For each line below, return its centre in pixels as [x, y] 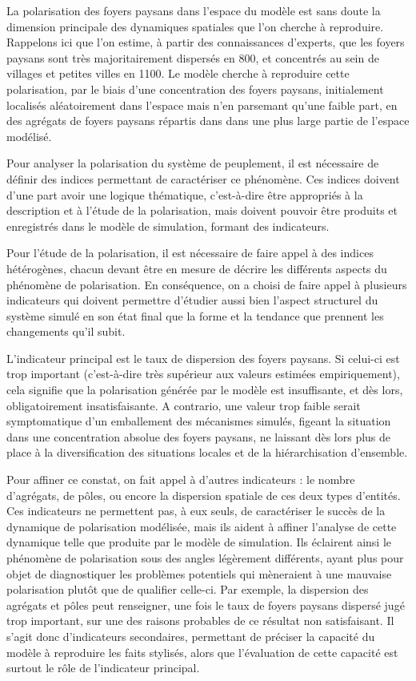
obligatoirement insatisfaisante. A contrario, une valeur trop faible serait [184, 405]
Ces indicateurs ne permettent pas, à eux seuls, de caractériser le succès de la [196, 511]
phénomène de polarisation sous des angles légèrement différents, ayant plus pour [205, 558]
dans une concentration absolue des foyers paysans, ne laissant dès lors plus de [199, 436]
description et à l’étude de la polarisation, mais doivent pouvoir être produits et [202, 210]
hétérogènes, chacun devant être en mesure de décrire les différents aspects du [197, 268]
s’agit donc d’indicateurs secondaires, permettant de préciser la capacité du [191, 636]
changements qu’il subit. [66, 331]
